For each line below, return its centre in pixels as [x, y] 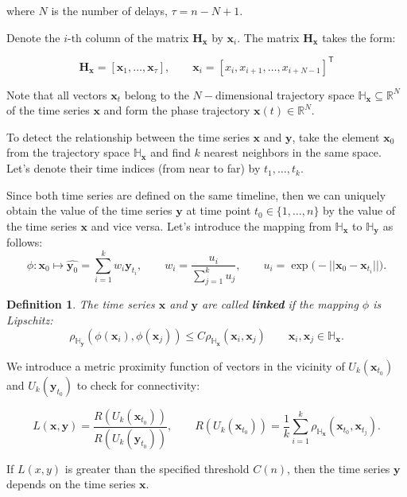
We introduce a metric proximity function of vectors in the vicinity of [176, 365]
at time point [219, 210]
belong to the [157, 94]
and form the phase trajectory [177, 110]
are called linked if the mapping [280, 304]
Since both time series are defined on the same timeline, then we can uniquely [196, 194]
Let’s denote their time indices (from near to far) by [134, 168]
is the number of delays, [109, 10]
